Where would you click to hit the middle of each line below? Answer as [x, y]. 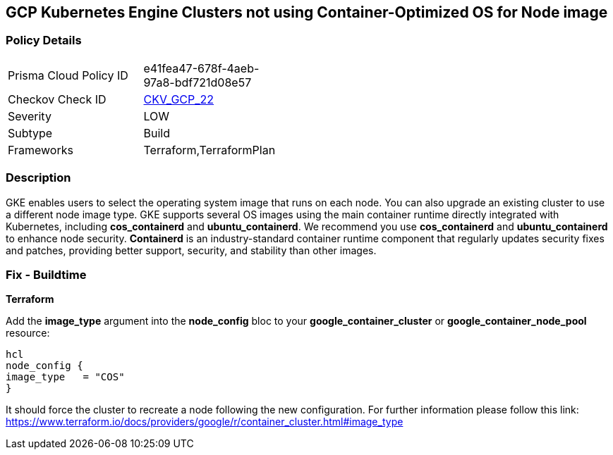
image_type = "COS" [65, 377]
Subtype [30, 133]
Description [38, 178]
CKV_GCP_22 [179, 99]
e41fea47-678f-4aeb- [201, 68]
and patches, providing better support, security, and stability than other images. [191, 250]
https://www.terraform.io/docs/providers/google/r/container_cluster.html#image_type [205, 422]
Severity [30, 116]
